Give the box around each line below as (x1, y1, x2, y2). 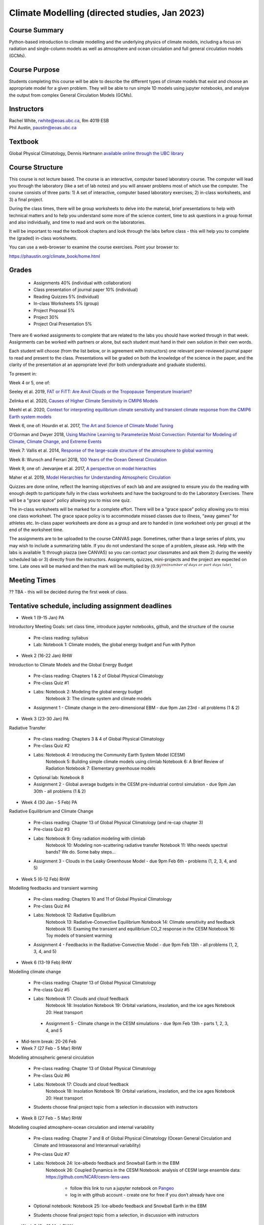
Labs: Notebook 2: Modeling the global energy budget (33, 688, 143, 694)
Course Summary (9, 26, 64, 34)
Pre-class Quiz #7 (33, 1151, 70, 1157)
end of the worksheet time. (9, 527, 64, 533)
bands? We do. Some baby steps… (45, 849, 116, 855)
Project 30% (33, 314, 59, 320)
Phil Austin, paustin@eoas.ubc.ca (9, 124, 77, 130)
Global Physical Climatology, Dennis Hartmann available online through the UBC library (9, 150, 184, 156)
